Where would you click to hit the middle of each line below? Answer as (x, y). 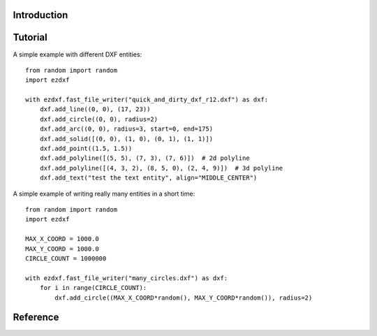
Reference (36, 317)
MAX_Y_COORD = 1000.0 (62, 249)
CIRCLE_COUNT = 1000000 (66, 258)
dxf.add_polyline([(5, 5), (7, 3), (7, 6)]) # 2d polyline (145, 158)
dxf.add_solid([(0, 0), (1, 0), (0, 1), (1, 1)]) (126, 139)
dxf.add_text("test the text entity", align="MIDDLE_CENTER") (148, 178)
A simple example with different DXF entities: (77, 54)
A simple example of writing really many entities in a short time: (104, 193)
